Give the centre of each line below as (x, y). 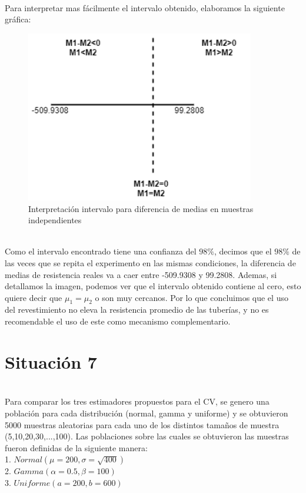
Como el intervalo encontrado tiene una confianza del (101, 251)
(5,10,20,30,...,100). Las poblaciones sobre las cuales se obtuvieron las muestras (147, 436)
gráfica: (18, 19)
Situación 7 (51, 361)
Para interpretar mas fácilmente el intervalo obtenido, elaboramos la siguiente (145, 7)
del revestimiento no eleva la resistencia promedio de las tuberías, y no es (137, 310)
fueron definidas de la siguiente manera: (76, 447)
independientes (55, 220)
